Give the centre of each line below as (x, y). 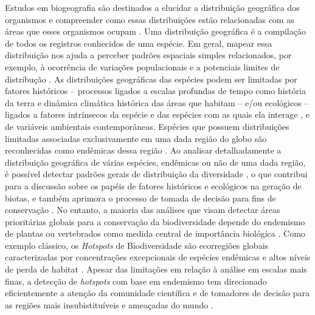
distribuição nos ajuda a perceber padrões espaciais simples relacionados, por (148, 55)
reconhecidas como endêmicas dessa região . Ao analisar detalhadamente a (143, 150)
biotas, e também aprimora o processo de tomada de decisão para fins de (140, 198)
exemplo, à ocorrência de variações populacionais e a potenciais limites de (142, 66)
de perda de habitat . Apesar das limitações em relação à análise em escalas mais (156, 269)
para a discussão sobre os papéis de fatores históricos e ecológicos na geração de (153, 185)
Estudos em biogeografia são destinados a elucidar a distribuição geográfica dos (152, 7)
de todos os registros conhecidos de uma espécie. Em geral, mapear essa (139, 43)
